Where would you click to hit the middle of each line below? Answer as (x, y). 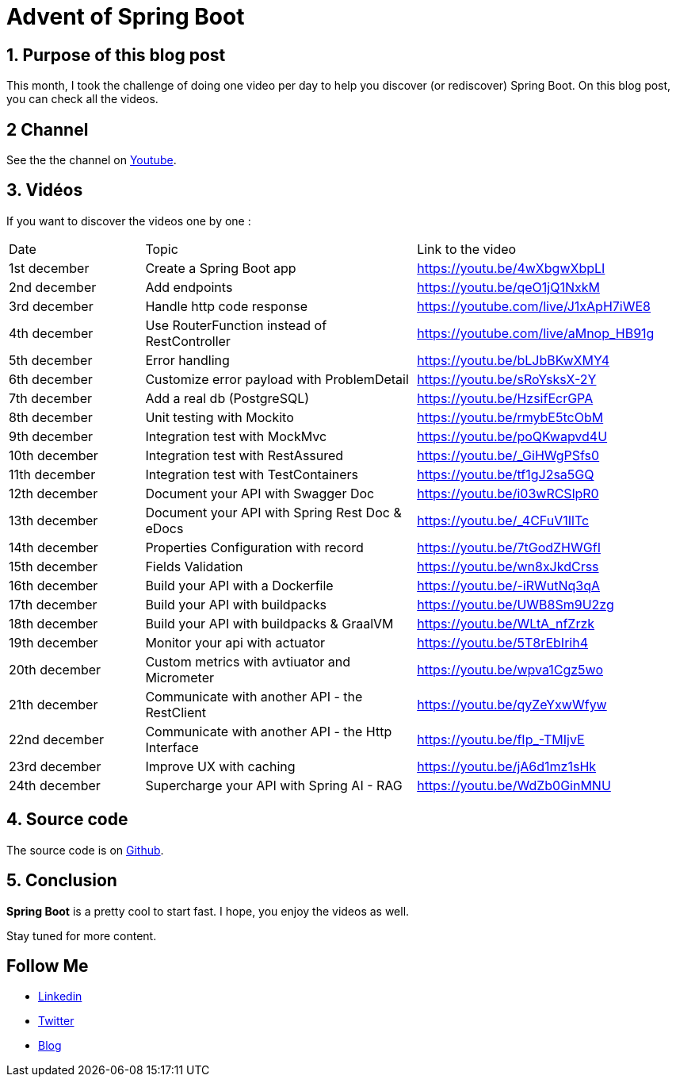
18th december (53, 623)
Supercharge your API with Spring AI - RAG (274, 785)
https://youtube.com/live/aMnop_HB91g (536, 333)
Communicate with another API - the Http (269, 731)
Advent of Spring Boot (126, 17)
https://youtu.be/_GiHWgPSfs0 (508, 455)
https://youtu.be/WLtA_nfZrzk (506, 623)
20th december (55, 669)
